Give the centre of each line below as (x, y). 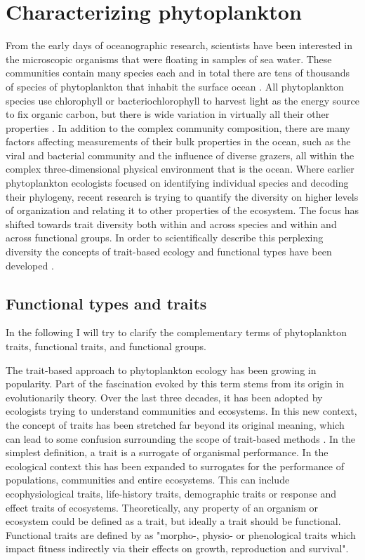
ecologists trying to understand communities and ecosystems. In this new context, (181, 411)
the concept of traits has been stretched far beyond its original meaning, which (175, 424)
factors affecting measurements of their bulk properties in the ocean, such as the (178, 141)
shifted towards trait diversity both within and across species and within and (171, 224)
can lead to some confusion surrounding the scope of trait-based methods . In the (180, 438)
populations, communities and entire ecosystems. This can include (148, 480)
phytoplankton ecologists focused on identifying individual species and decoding (177, 183)
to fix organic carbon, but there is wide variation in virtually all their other (168, 114)
